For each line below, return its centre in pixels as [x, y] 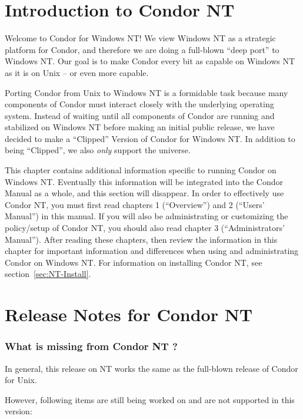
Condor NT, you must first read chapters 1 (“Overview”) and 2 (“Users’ [135, 204]
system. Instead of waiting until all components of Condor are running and [140, 115]
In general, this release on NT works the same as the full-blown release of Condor [151, 368]
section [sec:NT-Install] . [48, 274]
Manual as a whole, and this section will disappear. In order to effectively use [144, 193]
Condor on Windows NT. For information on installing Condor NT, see [134, 262]
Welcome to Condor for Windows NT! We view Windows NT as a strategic [140, 38]
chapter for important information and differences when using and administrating [152, 251]
